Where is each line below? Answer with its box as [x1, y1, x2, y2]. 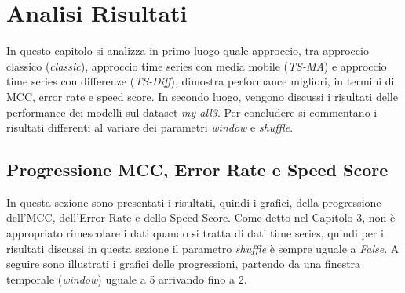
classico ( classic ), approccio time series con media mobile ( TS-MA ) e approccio [6, 57, 387, 74]
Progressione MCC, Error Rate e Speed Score [6, 157, 389, 182]
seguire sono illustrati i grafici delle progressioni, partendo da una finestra [6, 255, 361, 272]
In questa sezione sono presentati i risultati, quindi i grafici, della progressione [6, 194, 381, 210]
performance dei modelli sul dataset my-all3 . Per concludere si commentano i [6, 103, 378, 120]
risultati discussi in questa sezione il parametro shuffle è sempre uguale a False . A [6, 240, 400, 256]
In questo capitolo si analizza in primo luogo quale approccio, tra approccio [6, 42, 369, 59]
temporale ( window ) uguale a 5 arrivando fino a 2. [6, 270, 247, 287]
